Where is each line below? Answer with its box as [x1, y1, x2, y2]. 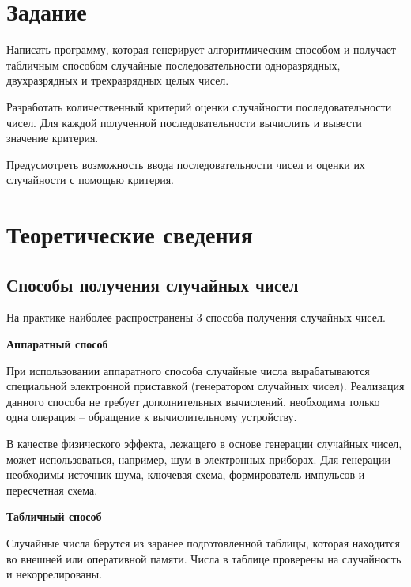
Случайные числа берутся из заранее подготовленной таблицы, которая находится [6, 534, 401, 551]
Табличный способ [6, 508, 102, 525]
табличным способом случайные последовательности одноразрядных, [6, 56, 341, 73]
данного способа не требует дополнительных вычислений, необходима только [6, 393, 380, 409]
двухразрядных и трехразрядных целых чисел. [6, 72, 229, 88]
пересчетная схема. [6, 481, 98, 498]
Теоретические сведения [6, 218, 253, 250]
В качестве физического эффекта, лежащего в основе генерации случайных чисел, [6, 435, 402, 452]
